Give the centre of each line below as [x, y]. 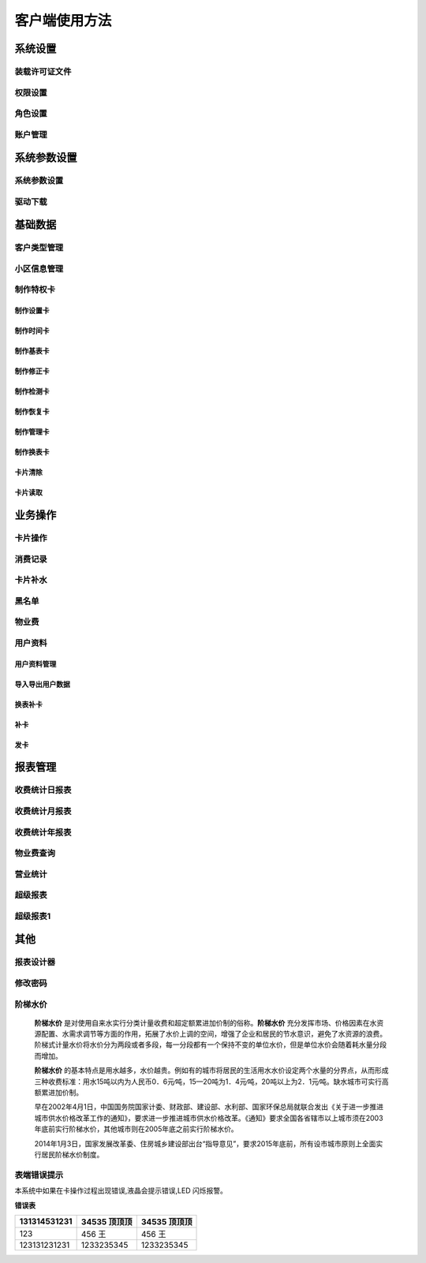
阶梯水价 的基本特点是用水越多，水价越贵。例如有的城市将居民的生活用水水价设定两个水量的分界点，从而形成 [211, 1071]
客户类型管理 [39, 248]
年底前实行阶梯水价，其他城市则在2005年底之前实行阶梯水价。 [136, 1129]
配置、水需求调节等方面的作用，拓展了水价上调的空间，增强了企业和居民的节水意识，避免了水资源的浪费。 [213, 1034]
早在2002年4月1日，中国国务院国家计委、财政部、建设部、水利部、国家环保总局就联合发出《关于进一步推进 [209, 1107]
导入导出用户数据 [42, 684]
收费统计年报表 [43, 832]
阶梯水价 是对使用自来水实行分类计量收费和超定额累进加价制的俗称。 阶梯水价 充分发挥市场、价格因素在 [202, 1022]
